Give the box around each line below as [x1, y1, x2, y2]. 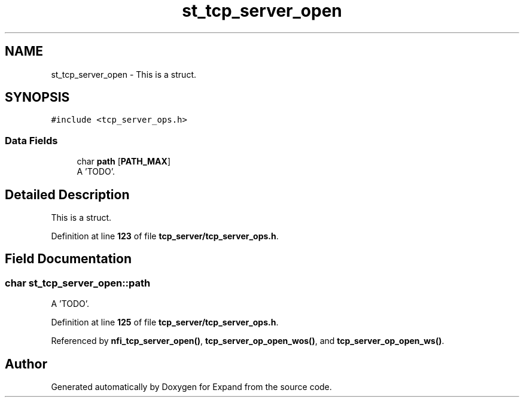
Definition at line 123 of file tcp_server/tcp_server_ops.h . [51, 231, 279, 242]
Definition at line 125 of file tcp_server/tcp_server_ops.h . [51, 317, 279, 328]
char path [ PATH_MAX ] [77, 156, 171, 167]
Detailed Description [5, 187, 130, 202]
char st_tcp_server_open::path [5, 276, 151, 289]
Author [5, 356, 47, 371]
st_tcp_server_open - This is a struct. [51, 69, 196, 80]
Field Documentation [5, 251, 132, 267]
